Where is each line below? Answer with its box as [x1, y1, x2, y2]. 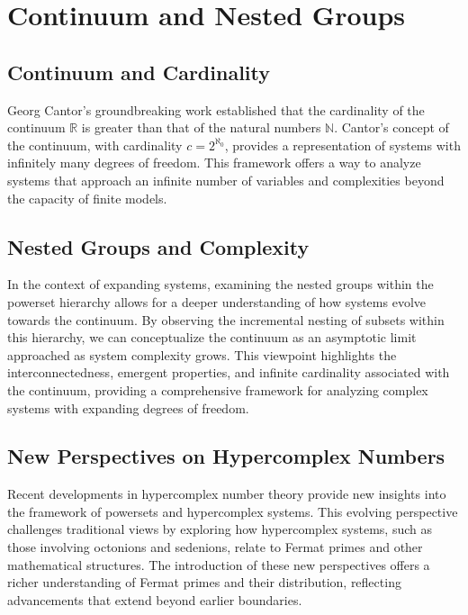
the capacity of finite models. [7, 188, 167, 207]
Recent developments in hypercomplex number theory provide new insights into [7, 484, 446, 503]
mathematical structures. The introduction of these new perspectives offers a [7, 555, 430, 574]
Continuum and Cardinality [7, 58, 271, 86]
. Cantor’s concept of [334, 118, 449, 137]
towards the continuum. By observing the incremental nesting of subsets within [7, 310, 445, 329]
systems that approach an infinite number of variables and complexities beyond [7, 170, 445, 189]
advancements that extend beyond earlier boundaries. [7, 590, 302, 609]
